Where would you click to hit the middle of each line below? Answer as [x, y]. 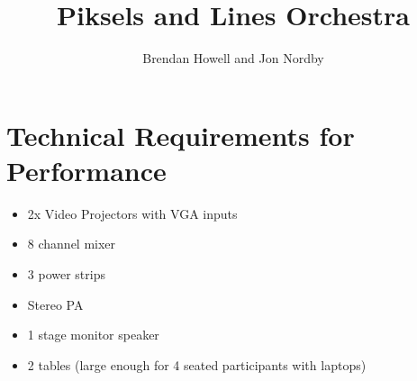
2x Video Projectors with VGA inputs [132, 213]
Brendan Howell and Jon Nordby [233, 58]
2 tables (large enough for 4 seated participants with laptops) [197, 364]
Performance [86, 170]
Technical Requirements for [181, 135]
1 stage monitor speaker [93, 335]
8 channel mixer [72, 244]
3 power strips [66, 274]
